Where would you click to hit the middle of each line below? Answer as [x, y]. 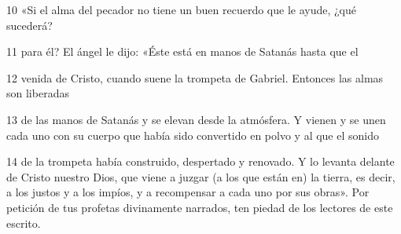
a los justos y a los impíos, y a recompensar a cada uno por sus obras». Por [188, 192]
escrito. [24, 223]
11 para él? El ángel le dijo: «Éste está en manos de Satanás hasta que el [182, 51]
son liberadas [38, 93]
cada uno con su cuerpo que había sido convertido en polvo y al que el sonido [193, 135]
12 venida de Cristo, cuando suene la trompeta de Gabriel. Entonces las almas [195, 77]
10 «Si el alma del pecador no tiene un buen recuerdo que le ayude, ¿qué [182, 9]
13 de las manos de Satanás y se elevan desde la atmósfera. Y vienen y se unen [196, 119]
